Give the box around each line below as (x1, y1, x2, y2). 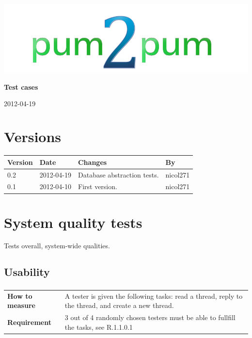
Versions (4, 127, 62, 146)
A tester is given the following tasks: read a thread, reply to (64, 290, 243, 301)
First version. (78, 181, 117, 192)
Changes (78, 157, 107, 167)
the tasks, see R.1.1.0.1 (64, 322, 133, 332)
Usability (4, 264, 50, 279)
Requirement (7, 317, 51, 327)
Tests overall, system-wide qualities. (4, 240, 110, 250)
